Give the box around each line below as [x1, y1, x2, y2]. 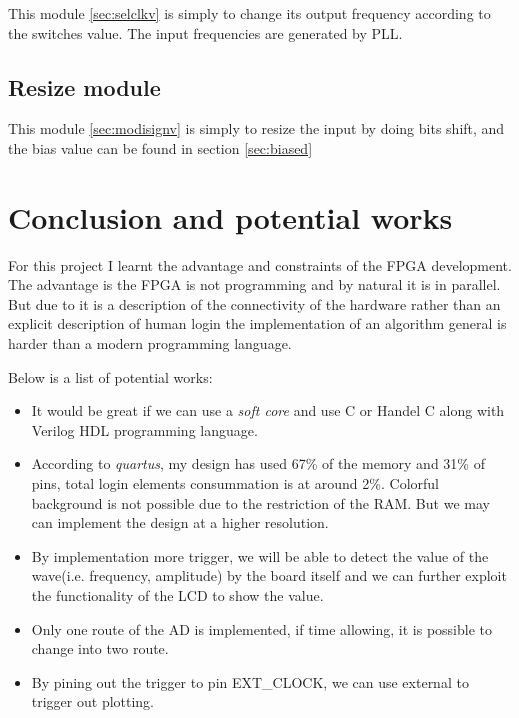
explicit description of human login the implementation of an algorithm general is [8, 313, 507, 334]
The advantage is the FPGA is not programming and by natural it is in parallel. [8, 274, 501, 295]
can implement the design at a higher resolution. [31, 512, 329, 533]
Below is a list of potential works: [8, 366, 213, 387]
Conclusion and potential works [8, 196, 453, 237]
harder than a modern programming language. [8, 333, 292, 354]
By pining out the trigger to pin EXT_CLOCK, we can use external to [31, 671, 469, 692]
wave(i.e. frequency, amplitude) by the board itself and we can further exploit [31, 565, 507, 586]
